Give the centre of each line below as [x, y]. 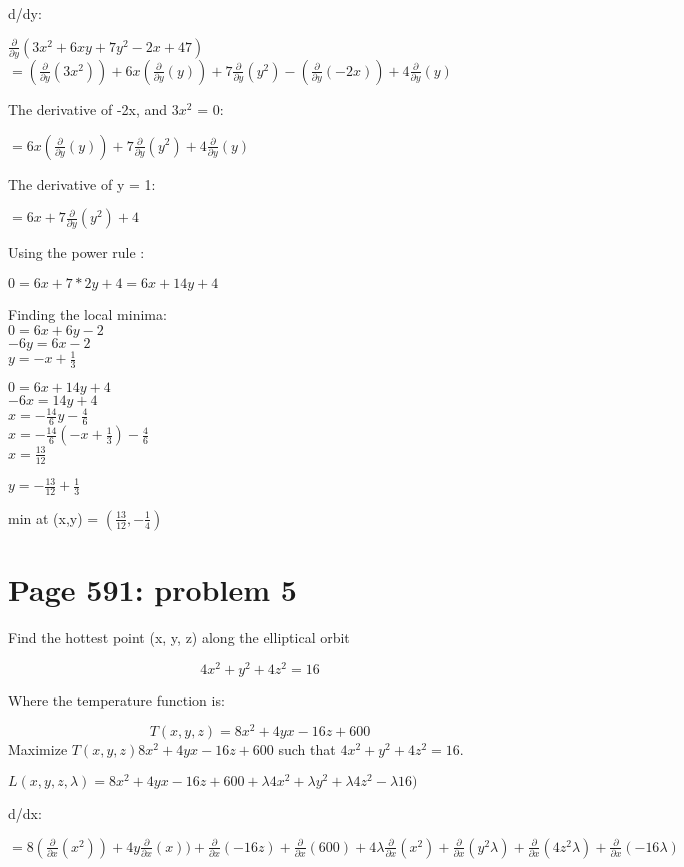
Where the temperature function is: [116, 699]
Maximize [38, 749]
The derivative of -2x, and [88, 108]
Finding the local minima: [87, 314]
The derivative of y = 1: [82, 183]
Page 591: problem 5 [152, 589]
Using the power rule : [76, 252]
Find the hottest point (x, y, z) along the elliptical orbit [179, 637]
